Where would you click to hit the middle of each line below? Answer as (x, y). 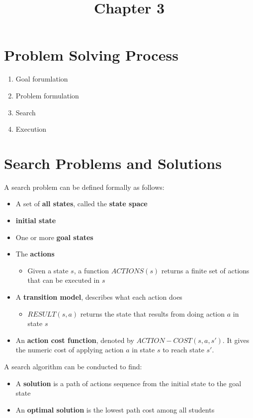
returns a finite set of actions (205, 270)
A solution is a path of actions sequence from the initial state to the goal (128, 383)
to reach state (183, 350)
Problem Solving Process (91, 55)
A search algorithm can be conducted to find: (73, 366)
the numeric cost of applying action (70, 350)
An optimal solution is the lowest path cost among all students (115, 409)
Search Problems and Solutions (113, 163)
